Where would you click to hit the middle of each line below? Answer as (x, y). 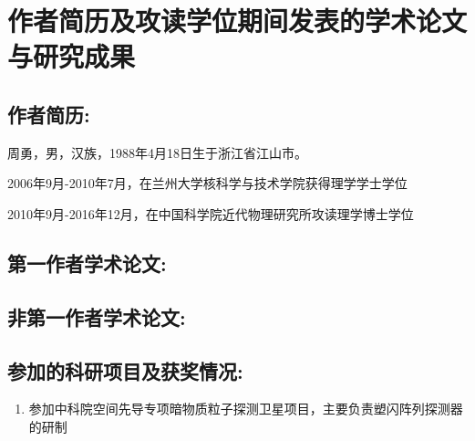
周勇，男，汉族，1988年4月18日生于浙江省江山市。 (157, 152)
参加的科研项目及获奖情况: (125, 370)
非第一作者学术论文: (97, 316)
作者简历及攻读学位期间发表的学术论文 (237, 21)
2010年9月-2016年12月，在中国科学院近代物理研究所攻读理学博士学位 (211, 213)
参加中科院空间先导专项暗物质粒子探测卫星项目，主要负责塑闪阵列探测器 (246, 409)
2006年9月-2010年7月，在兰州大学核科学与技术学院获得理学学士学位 (207, 183)
